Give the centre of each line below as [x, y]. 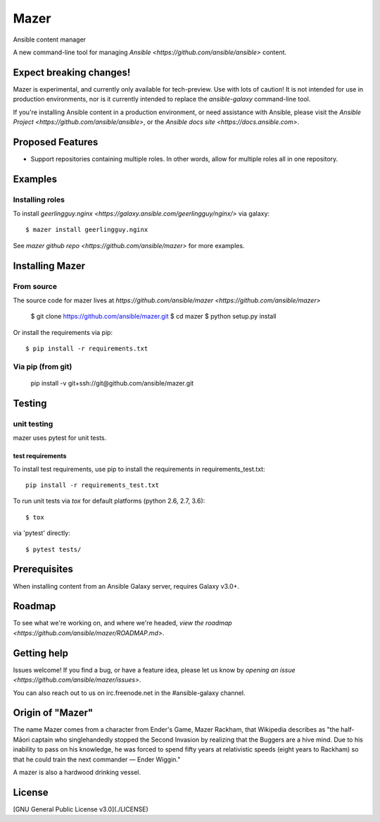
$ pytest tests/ [53, 549]
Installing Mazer [49, 265]
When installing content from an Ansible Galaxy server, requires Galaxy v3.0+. [126, 586]
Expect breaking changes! [72, 72]
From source [35, 286]
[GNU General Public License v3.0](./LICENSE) [81, 809]
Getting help [40, 653]
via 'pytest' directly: [42, 533]
